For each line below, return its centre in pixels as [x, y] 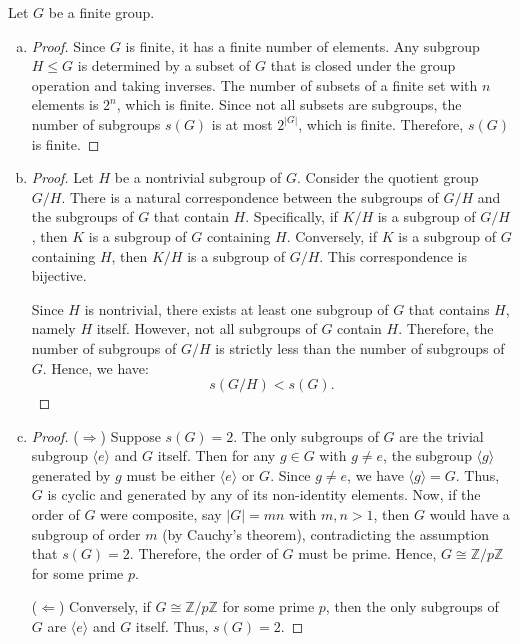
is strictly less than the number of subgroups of [360, 347]
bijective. [59, 275]
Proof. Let [62, 177]
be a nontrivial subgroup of [198, 177]
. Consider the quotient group [388, 177]
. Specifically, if [291, 216]
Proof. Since [68, 45]
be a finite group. [101, 12]
